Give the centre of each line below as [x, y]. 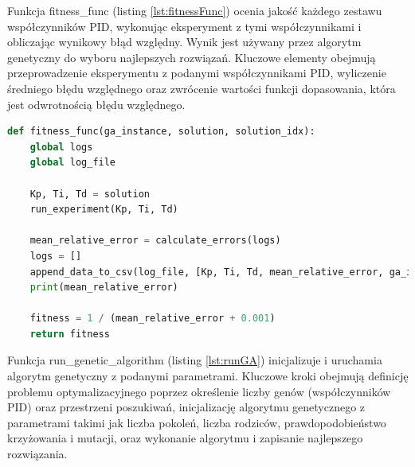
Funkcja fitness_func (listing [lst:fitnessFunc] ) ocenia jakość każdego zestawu [195, 10]
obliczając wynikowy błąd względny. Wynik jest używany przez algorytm [184, 42]
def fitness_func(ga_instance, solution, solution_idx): [161, 132]
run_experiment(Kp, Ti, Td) [104, 210]
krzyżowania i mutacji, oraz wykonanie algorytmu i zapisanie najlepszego [185, 438]
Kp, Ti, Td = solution [90, 194]
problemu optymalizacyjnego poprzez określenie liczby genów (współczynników [199, 391]
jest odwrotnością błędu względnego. [96, 104]
